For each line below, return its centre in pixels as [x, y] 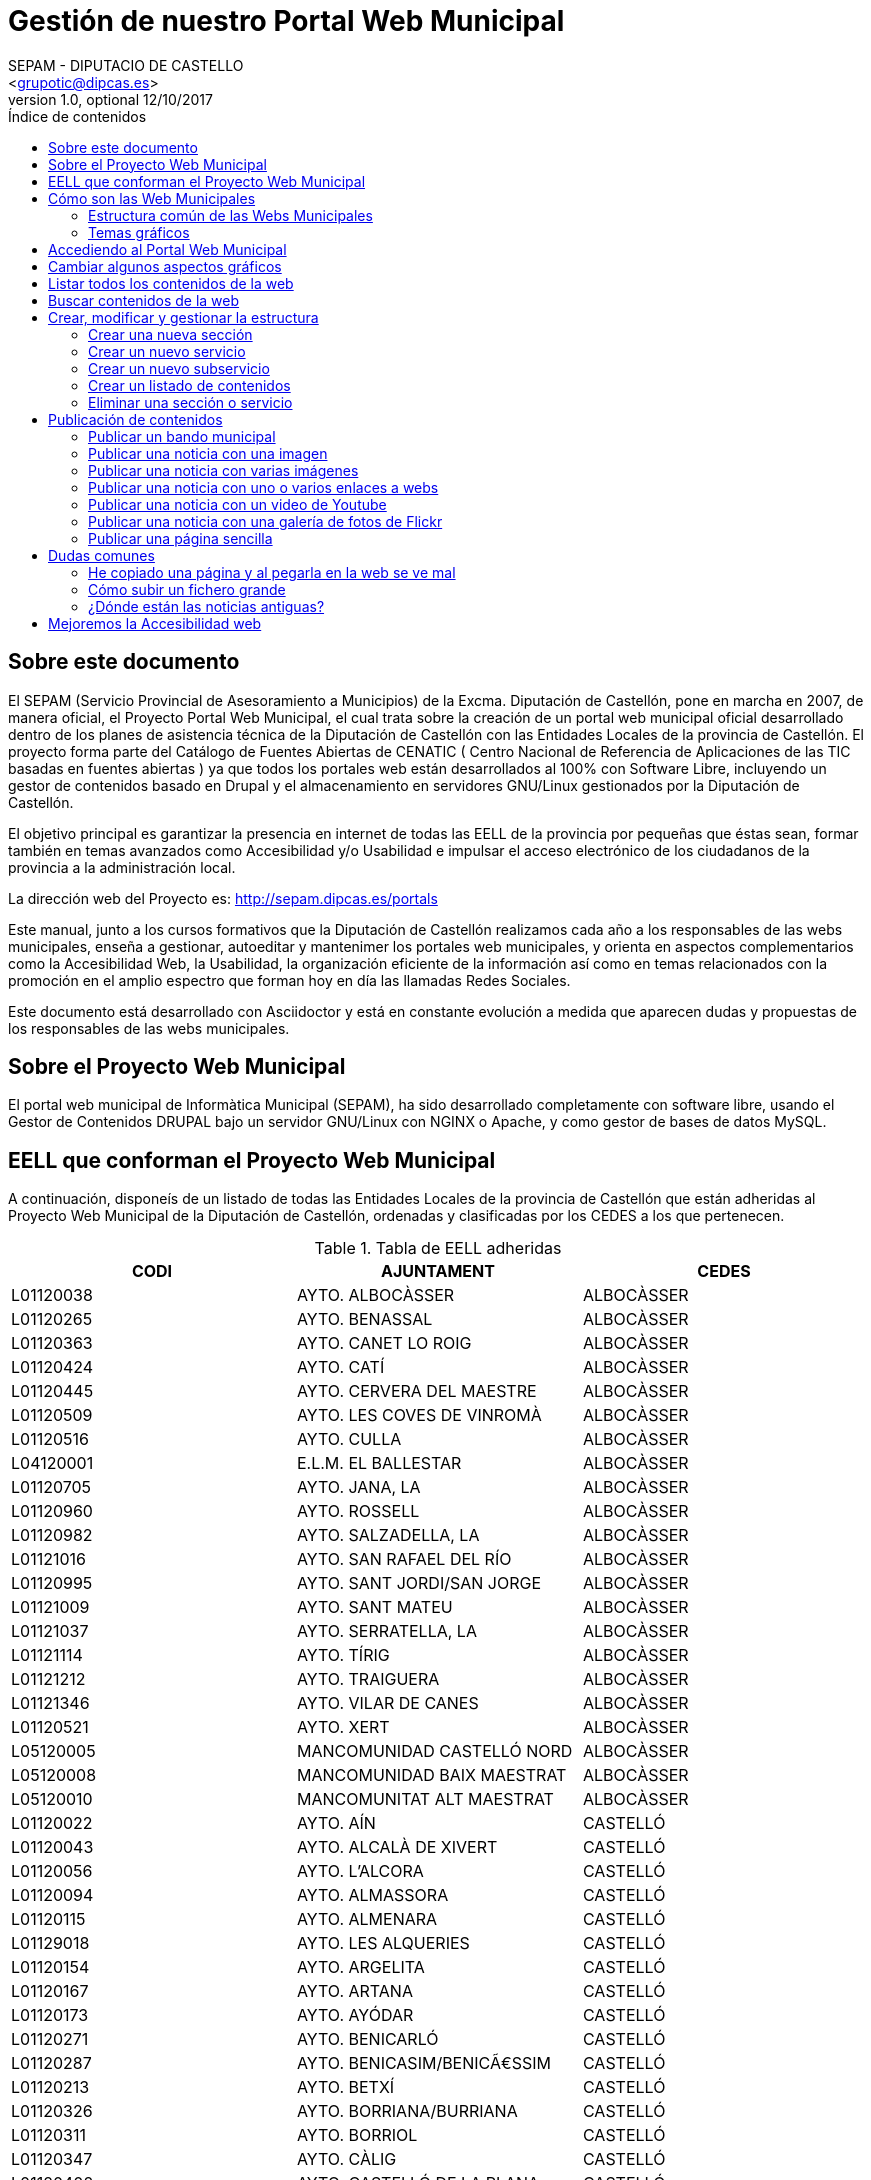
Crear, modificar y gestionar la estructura [183, 317]
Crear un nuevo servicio [167, 351]
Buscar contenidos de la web [144, 300]
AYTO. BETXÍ [345, 2087]
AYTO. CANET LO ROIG [384, 1343]
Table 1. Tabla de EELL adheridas [438, 1248]
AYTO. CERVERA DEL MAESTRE [416, 1391]
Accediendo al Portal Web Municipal [167, 249]
